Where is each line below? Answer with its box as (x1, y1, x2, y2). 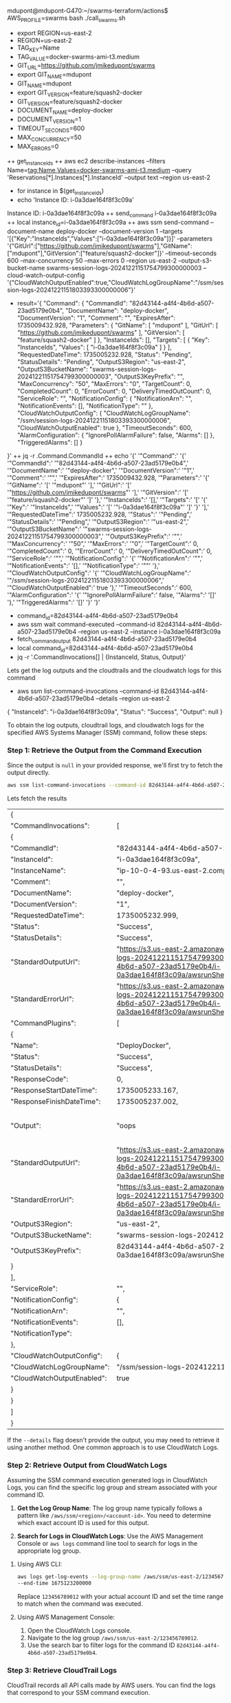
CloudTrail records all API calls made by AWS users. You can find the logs (7, 1681, 216, 1689)
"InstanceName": (10, 866, 66, 876)
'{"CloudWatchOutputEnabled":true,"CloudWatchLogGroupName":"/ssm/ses (7, 278, 224, 286)
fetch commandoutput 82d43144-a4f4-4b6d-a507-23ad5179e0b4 (16, 635, 197, 645)
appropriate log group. (16, 1546, 81, 1555)
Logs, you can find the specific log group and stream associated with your (7, 1483, 218, 1492)
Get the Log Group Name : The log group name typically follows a (16, 1504, 203, 1513)
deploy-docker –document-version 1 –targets (56, 227, 184, 235)
